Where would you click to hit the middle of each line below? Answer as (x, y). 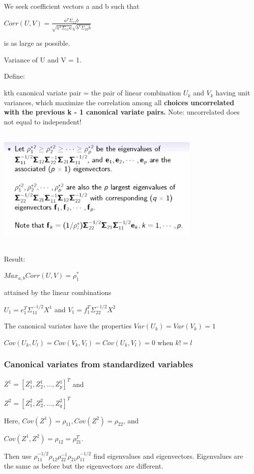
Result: (15, 258)
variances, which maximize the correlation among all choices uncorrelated (119, 102)
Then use (18, 456)
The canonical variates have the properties (68, 326)
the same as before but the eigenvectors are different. (84, 466)
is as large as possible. (37, 43)
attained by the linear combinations (58, 292)
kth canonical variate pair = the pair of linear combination (93, 93)
